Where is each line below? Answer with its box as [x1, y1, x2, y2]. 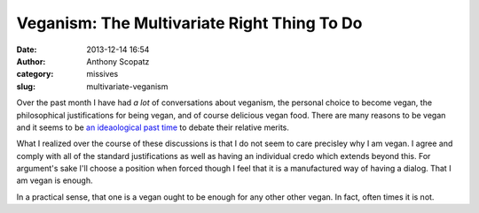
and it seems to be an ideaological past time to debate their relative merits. [16, 122, 290, 133]
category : [16, 69, 54, 80]
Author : [16, 56, 46, 66]
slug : [16, 80, 35, 92]
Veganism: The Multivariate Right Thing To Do [16, 13, 363, 33]
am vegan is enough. [16, 175, 93, 186]
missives [86, 69, 119, 80]
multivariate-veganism [86, 80, 169, 92]
